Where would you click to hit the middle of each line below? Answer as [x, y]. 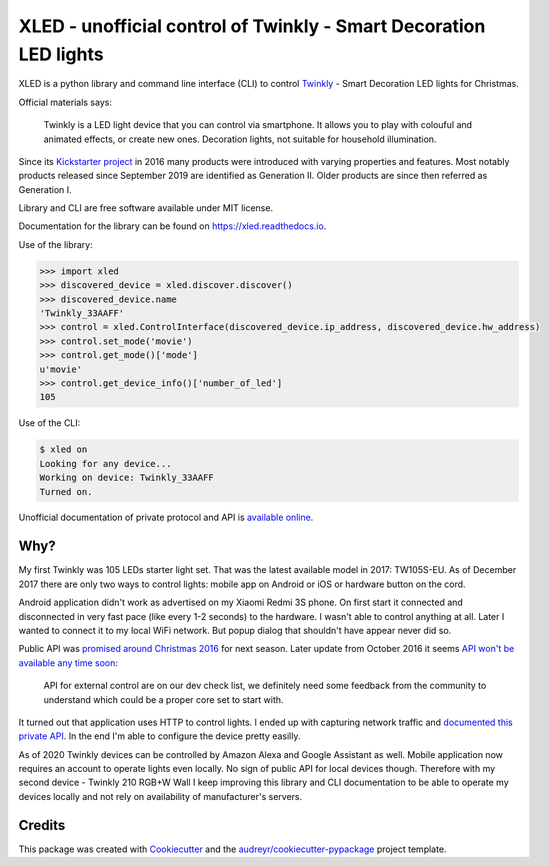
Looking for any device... [105, 463]
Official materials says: [65, 102]
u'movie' [61, 369]
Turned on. [66, 491]
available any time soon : [68, 662]
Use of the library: [56, 244]
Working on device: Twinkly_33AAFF [126, 478]
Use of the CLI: [49, 423]
